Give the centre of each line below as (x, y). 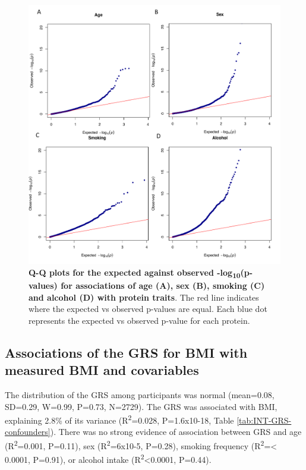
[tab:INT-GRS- (264, 420)
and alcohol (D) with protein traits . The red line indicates (144, 297)
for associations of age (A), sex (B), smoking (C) (163, 286)
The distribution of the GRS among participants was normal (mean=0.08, (140, 395)
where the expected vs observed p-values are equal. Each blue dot (148, 309)
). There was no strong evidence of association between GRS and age (176, 432)
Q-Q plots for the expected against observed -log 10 (135, 273)
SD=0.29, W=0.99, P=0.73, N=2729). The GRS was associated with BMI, (141, 406)
